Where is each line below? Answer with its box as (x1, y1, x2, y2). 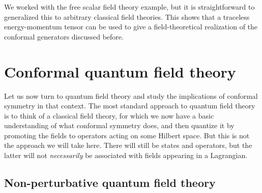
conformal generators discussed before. (4, 31, 124, 42)
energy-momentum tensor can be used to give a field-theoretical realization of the (4, 21, 258, 32)
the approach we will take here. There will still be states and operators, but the (4, 140, 252, 150)
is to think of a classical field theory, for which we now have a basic (4, 110, 214, 121)
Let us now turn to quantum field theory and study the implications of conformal (4, 90, 258, 101)
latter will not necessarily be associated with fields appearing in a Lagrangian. (4, 150, 248, 161)
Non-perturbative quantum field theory (4, 175, 216, 190)
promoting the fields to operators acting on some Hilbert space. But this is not (4, 130, 250, 140)
